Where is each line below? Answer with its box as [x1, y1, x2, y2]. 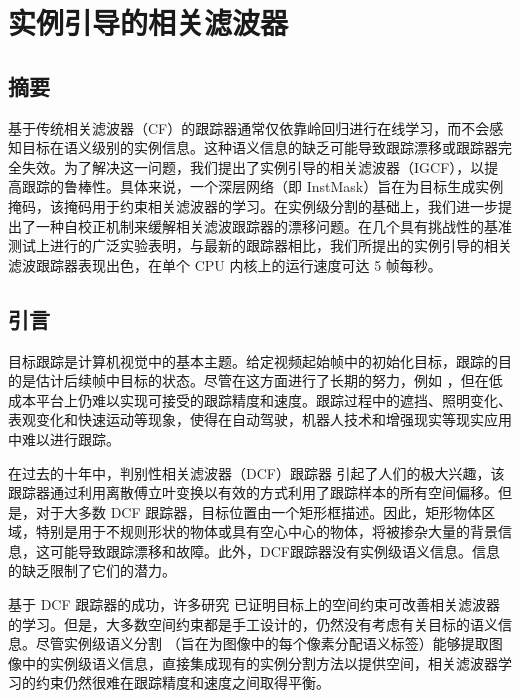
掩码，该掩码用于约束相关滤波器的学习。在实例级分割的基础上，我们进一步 [8, 195, 498, 216]
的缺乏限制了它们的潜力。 [8, 560, 176, 581]
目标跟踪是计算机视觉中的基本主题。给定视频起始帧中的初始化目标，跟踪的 [8, 350, 498, 371]
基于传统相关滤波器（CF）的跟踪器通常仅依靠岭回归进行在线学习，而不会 [8, 117, 490, 138]
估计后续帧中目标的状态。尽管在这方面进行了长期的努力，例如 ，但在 [35, 370, 489, 391]
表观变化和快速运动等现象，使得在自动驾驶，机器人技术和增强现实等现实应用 [8, 409, 512, 430]
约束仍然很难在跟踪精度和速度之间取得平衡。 [35, 672, 330, 693]
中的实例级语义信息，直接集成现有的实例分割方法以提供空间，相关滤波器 [21, 652, 498, 673]
